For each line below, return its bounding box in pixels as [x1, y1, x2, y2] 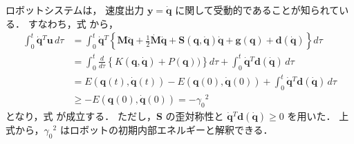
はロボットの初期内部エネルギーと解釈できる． [59, 122, 273, 136]
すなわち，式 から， [28, 16, 118, 30]
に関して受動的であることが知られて [175, 3, 339, 17]
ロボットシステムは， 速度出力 [6, 3, 145, 17]
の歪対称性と [165, 108, 224, 123]
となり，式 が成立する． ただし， [6, 108, 156, 123]
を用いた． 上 [287, 108, 349, 123]
